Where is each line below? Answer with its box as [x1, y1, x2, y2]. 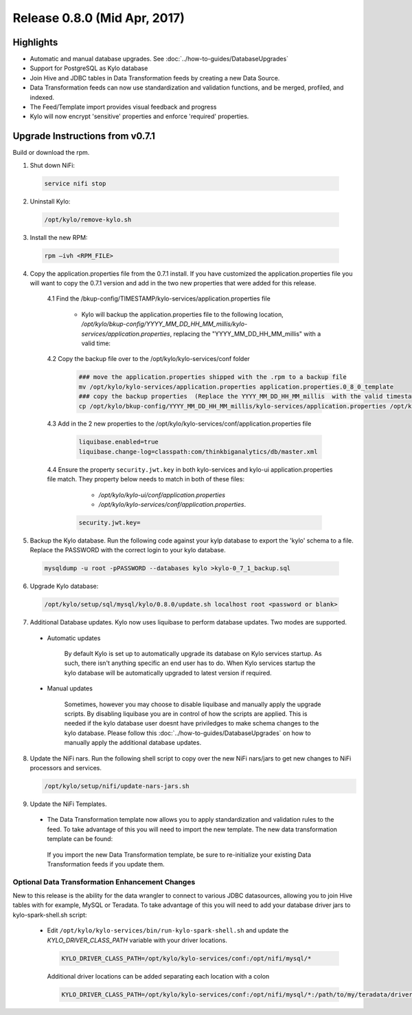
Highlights [12, 36, 58, 48]
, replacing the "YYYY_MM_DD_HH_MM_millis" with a [170, 329, 321, 338]
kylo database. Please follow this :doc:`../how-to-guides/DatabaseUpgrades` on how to [64, 729, 312, 737]
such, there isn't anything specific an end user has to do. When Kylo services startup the [64, 659, 316, 667]
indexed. [30, 93, 55, 101]
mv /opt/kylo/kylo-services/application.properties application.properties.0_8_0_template [78, 382, 394, 391]
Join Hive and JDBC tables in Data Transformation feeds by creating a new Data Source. [30, 74, 280, 82]
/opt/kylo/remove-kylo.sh [44, 215, 132, 223]
